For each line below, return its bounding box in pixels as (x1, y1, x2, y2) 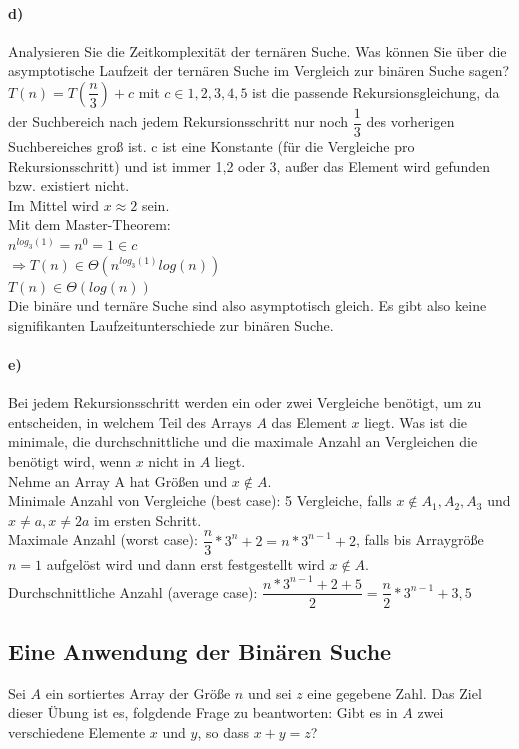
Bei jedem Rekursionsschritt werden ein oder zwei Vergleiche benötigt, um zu (8, 392, 482, 413)
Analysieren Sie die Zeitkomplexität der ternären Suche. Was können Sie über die (8, 40, 507, 61)
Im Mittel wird (8, 194, 100, 215)
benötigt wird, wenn (8, 450, 131, 471)
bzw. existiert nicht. (8, 175, 130, 196)
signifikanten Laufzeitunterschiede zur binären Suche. (8, 314, 334, 335)
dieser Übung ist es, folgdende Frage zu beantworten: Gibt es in (8, 702, 398, 723)
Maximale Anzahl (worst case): (8, 529, 198, 550)
